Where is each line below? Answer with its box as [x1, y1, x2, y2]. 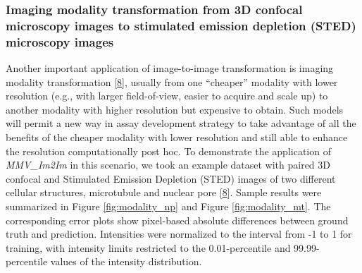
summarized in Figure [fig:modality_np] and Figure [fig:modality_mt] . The [6, 199, 331, 213]
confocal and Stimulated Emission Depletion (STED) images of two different [6, 171, 336, 186]
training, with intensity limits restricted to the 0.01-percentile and [6, 240, 291, 255]
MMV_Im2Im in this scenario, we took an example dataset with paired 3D [6, 157, 331, 172]
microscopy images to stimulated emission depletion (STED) [6, 16, 356, 34]
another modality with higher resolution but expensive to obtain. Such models [6, 102, 344, 116]
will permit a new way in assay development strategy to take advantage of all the [6, 116, 356, 131]
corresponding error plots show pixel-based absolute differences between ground [6, 212, 349, 227]
